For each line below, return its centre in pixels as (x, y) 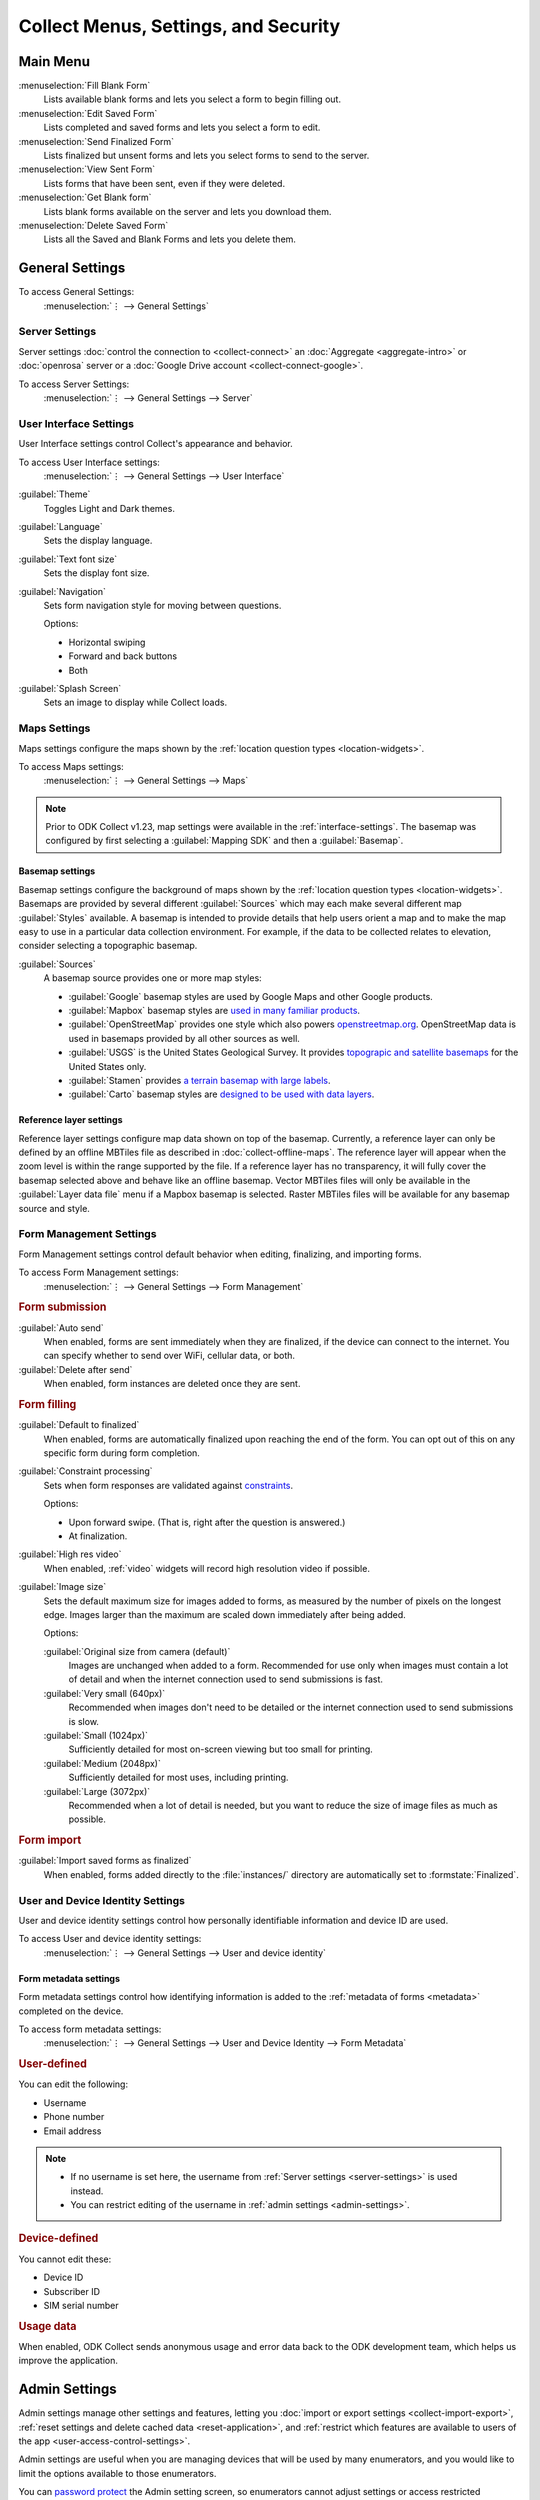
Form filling (47, 1404)
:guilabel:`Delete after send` (75, 1369)
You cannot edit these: (65, 2259)
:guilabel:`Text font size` (68, 559)
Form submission (62, 1307)
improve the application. (68, 2361)
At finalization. (98, 1536)
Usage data (47, 2326)
